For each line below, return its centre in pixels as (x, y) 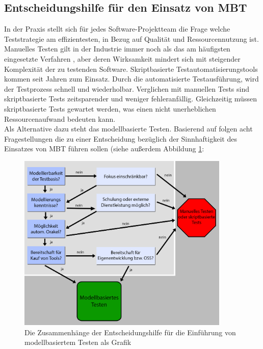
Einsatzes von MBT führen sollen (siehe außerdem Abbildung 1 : (104, 149)
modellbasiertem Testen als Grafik (78, 342)
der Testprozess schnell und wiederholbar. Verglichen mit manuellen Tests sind (127, 88)
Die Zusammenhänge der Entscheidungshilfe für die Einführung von (130, 332)
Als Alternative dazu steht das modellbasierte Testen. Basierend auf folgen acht (128, 129)
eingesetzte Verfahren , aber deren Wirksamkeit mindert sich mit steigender (122, 58)
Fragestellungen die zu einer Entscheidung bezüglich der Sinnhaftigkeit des (121, 138)
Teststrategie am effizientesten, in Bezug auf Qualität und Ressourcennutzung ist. (131, 38)
